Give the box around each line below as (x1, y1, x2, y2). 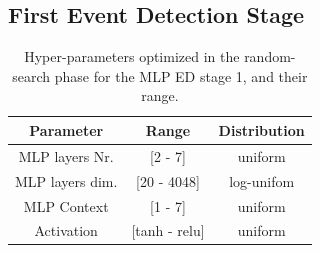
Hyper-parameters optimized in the (24, 46, 240, 67)
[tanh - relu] (131, 220, 205, 241)
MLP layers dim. (15, 170, 118, 191)
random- (244, 46, 296, 67)
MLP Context (23, 195, 109, 216)
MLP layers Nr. (18, 145, 114, 166)
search (12, 65, 51, 86)
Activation (34, 220, 98, 241)
